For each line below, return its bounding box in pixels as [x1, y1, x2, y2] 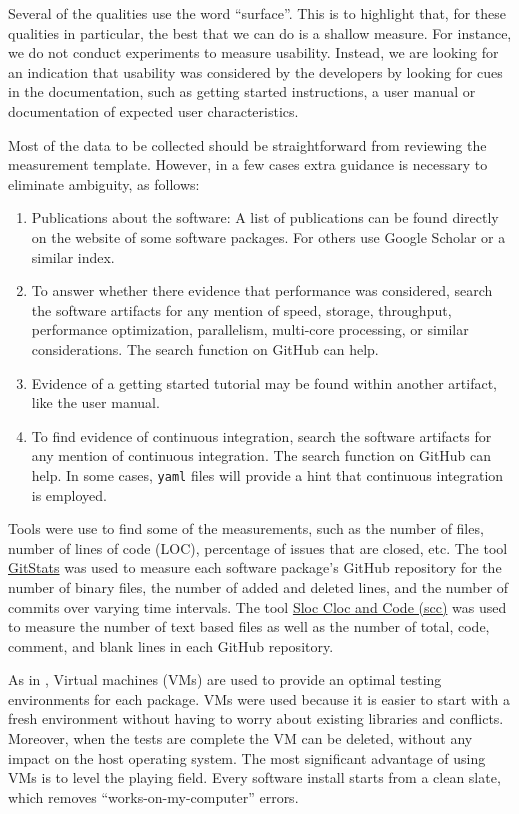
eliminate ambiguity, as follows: [8, 173, 200, 194]
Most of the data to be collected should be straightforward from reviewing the [8, 134, 487, 155]
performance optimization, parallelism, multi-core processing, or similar [31, 319, 469, 340]
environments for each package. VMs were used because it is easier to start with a [8, 688, 510, 709]
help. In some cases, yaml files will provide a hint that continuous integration [31, 464, 504, 485]
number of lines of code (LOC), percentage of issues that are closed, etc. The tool [8, 537, 508, 558]
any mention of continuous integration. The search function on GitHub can [31, 445, 492, 466]
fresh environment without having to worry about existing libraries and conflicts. [8, 708, 504, 729]
